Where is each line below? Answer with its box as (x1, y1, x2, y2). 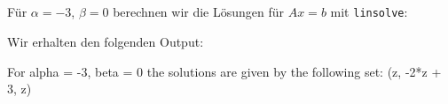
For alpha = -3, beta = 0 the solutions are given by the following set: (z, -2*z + (7, 62, 442, 80)
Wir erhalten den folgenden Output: (7, 33, 204, 51)
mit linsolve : (330, 3, 408, 21)
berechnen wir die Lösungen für (113, 3, 285, 21)
